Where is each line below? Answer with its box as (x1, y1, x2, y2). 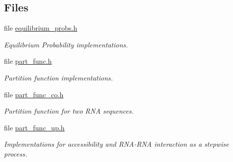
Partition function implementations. (4, 72, 113, 82)
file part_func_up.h (4, 122, 65, 132)
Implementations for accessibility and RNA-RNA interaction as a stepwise (4, 139, 229, 149)
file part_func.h (4, 56, 52, 66)
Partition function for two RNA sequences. (4, 106, 134, 116)
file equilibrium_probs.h (4, 23, 77, 33)
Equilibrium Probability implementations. (4, 39, 128, 49)
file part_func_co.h (4, 89, 64, 99)
